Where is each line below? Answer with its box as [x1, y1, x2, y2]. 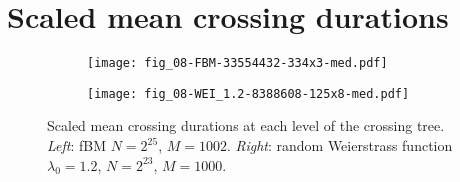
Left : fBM [47, 135, 107, 156]
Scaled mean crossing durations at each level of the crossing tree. [47, 115, 445, 136]
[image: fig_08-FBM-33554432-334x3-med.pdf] [87, 56, 388, 71]
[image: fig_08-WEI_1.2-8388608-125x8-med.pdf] [87, 86, 410, 101]
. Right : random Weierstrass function [227, 135, 453, 156]
